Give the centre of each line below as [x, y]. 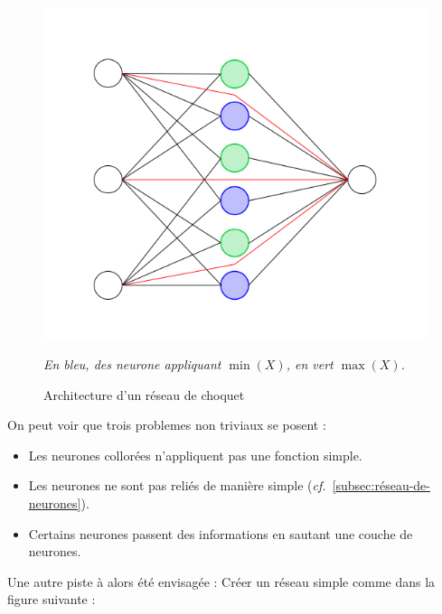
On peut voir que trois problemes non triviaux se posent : [167, 425]
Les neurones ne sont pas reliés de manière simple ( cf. [177, 485]
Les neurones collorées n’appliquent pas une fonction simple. [195, 455]
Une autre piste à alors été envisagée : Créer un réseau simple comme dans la [221, 581]
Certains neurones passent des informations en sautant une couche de [221, 533]
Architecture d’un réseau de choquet [144, 394]
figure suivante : [52, 599]
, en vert [310, 364]
